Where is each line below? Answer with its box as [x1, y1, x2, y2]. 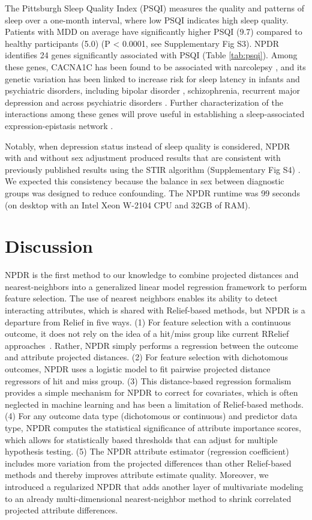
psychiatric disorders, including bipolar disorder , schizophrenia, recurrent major [5, 84, 301, 97]
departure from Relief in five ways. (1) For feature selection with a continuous [5, 315, 291, 328]
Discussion [5, 234, 93, 258]
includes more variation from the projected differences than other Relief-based [5, 456, 292, 469]
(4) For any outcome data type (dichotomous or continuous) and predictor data [5, 410, 298, 422]
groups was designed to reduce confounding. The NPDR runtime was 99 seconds [5, 186, 300, 199]
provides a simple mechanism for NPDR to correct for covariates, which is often [5, 386, 298, 399]
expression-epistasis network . [5, 119, 113, 132]
